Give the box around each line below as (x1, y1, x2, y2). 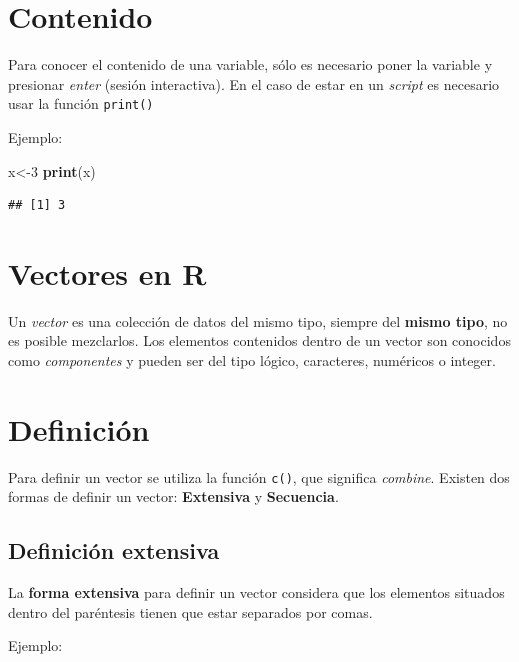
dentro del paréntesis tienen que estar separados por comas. (8, 601, 373, 622)
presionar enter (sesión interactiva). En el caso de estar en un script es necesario (8, 73, 500, 94)
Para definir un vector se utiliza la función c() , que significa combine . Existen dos (8, 466, 510, 487)
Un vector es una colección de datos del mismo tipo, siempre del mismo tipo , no (8, 310, 508, 331)
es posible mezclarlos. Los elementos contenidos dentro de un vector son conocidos (8, 330, 511, 351)
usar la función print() (8, 93, 154, 114)
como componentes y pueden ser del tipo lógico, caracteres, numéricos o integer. (8, 350, 496, 371)
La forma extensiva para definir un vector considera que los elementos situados (8, 582, 505, 603)
